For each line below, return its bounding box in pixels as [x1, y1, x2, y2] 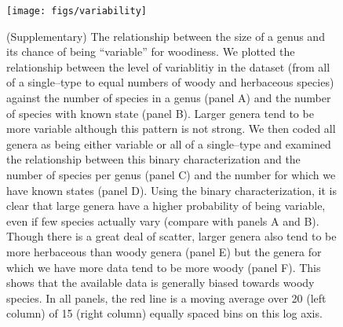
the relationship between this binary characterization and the [6, 151, 301, 167]
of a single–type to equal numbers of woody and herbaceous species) [6, 74, 334, 90]
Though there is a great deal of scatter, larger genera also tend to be [6, 228, 337, 244]
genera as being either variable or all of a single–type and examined [6, 135, 331, 152]
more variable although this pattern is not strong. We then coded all [6, 120, 336, 137]
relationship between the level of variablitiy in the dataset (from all [6, 58, 330, 75]
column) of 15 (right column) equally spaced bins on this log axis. [6, 305, 323, 321]
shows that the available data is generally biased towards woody [6, 274, 315, 291]
